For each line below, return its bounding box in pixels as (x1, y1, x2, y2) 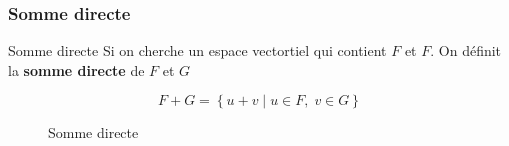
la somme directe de (8, 59, 145, 80)
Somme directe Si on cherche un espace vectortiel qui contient (8, 40, 387, 61)
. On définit (430, 40, 502, 61)
